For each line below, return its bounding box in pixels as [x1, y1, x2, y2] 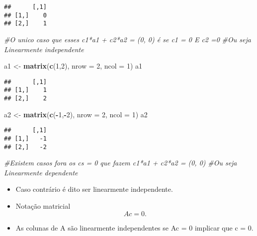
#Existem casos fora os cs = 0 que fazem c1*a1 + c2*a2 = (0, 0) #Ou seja [4, 157, 237, 168]
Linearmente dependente [4, 167, 78, 177]
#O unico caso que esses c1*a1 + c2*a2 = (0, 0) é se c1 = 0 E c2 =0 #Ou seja [4, 34, 251, 44]
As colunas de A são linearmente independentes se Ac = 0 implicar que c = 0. [15, 222, 254, 233]
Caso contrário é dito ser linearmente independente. [15, 184, 173, 194]
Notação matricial [15, 201, 71, 211]
